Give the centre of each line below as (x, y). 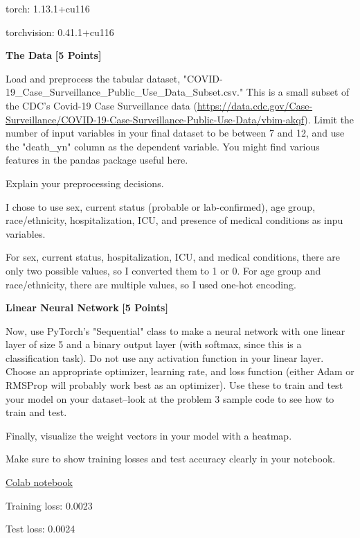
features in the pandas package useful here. (97, 160)
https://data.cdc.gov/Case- (255, 105)
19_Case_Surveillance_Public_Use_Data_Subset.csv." (125, 92)
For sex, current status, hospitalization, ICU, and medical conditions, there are (173, 257)
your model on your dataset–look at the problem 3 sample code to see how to (170, 398)
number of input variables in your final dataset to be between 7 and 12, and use (175, 133)
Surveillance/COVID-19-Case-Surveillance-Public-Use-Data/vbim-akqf (155, 119)
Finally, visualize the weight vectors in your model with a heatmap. (149, 435)
